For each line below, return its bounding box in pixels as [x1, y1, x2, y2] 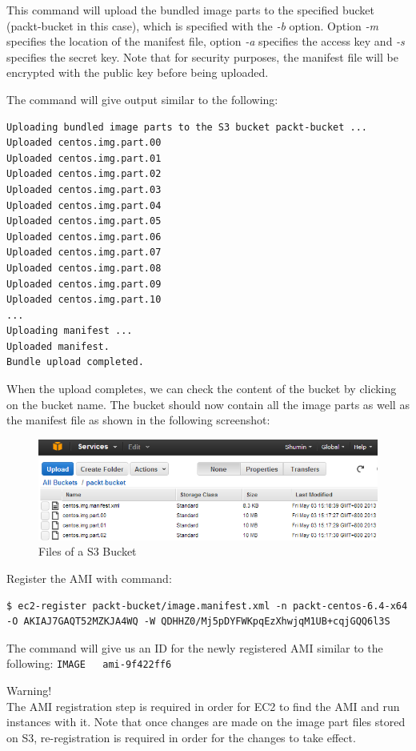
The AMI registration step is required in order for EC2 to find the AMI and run [6, 697, 400, 714]
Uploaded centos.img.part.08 [6, 262, 162, 274]
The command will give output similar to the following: [6, 90, 278, 107]
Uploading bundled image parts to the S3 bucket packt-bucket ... [6, 121, 368, 133]
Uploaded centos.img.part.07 [6, 247, 162, 259]
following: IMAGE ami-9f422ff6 [6, 655, 172, 672]
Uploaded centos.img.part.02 [6, 168, 162, 180]
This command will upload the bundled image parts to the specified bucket [6, 2, 374, 18]
